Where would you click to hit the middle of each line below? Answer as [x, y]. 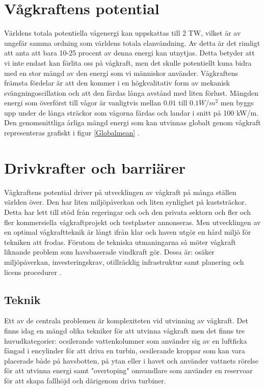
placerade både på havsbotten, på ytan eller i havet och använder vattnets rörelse [131, 360]
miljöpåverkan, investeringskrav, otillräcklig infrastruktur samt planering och [124, 261]
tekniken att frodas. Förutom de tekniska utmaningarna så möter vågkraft [120, 242]
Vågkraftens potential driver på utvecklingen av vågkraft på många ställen [120, 192]
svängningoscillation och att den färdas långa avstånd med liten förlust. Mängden [131, 92]
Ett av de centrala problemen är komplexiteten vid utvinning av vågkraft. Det [126, 321]
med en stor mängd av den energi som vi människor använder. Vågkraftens [121, 73]
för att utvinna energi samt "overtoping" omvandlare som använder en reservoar [128, 370]
